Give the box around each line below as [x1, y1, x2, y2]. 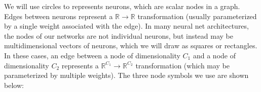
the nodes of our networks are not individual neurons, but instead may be [4, 30, 234, 41]
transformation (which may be [135, 60, 230, 70]
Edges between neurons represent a [4, 11, 113, 21]
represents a [61, 60, 99, 70]
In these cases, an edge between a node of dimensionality [4, 50, 180, 60]
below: [4, 79, 24, 90]
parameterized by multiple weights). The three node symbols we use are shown [4, 70, 249, 80]
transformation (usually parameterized [137, 11, 257, 21]
